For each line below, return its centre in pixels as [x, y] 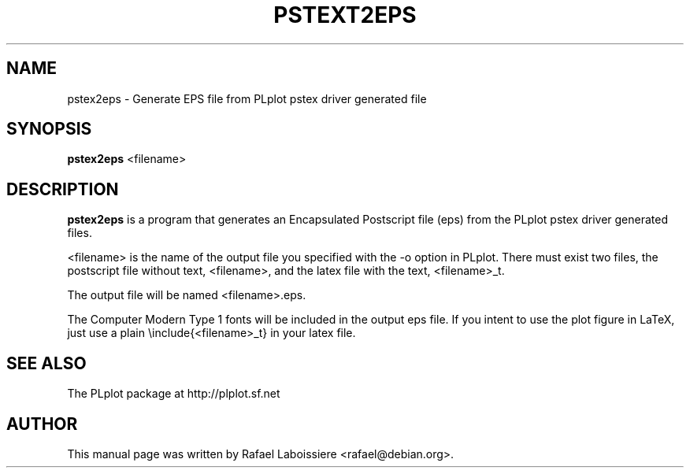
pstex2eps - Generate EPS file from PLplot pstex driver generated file [247, 98]
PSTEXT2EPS [345, 15]
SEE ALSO [46, 363]
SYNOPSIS [49, 129]
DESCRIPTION [63, 189]
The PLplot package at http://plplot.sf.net [174, 394]
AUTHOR [42, 424]
